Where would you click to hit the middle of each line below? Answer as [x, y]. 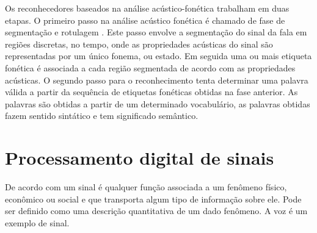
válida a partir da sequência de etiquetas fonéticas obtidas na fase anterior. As [151, 92]
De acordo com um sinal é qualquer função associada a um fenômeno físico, [146, 187]
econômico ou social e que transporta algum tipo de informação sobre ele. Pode [153, 199]
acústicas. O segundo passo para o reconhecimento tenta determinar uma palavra [157, 80]
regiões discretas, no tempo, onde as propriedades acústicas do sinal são [139, 44]
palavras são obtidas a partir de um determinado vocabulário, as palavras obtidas [158, 103]
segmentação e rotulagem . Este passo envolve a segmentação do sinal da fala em [156, 32]
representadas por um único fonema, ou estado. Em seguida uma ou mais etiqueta [158, 56]
